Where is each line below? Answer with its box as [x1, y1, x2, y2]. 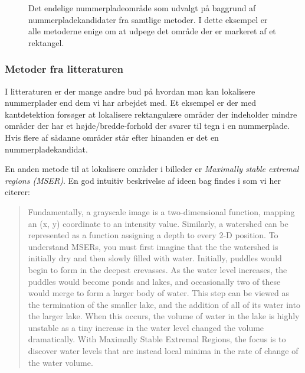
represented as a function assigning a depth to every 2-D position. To [28, 229, 278, 241]
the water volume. [28, 356, 93, 368]
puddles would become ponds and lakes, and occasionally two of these [28, 275, 281, 287]
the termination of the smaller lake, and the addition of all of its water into [28, 298, 300, 310]
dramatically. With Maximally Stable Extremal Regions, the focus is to [28, 333, 286, 345]
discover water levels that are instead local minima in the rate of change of [28, 345, 299, 357]
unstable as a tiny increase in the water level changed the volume [28, 321, 264, 333]
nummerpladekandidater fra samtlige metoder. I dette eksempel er [28, 13, 268, 25]
